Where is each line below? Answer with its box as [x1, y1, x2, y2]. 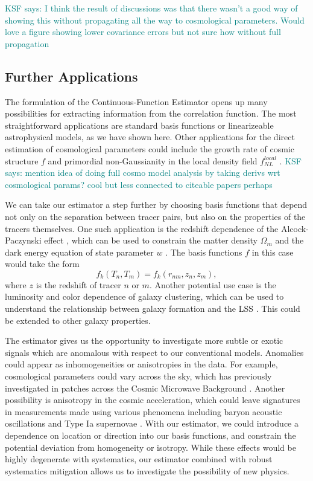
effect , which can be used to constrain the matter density [44, 234, 258, 247]
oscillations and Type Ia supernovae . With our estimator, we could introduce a [5, 417, 299, 430]
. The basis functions [165, 245, 242, 258]
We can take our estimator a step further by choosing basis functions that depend [5, 198, 308, 211]
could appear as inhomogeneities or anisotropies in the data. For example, [5, 358, 278, 370]
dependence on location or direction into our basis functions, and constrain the [5, 429, 296, 442]
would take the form [5, 257, 80, 270]
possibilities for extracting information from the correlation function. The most [5, 107, 297, 120]
